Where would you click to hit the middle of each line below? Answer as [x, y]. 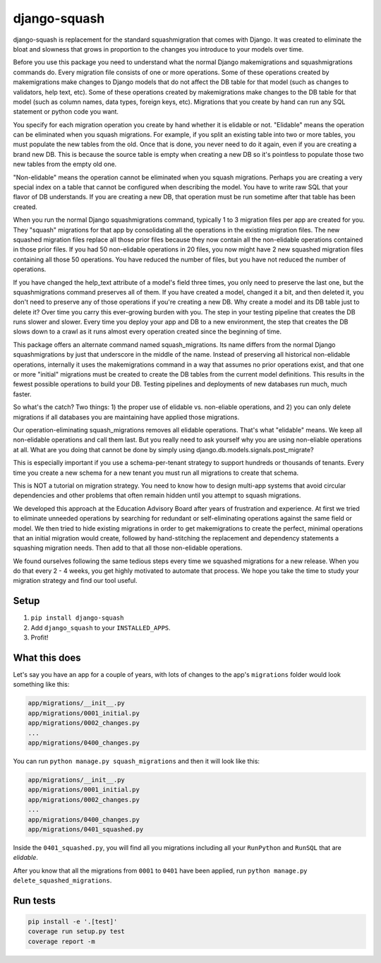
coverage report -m [61, 941]
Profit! [40, 638]
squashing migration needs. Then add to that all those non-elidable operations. [128, 548]
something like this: [41, 685]
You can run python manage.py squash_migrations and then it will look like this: [137, 761]
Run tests [34, 900]
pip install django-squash [77, 618]
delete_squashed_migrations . [62, 880]
